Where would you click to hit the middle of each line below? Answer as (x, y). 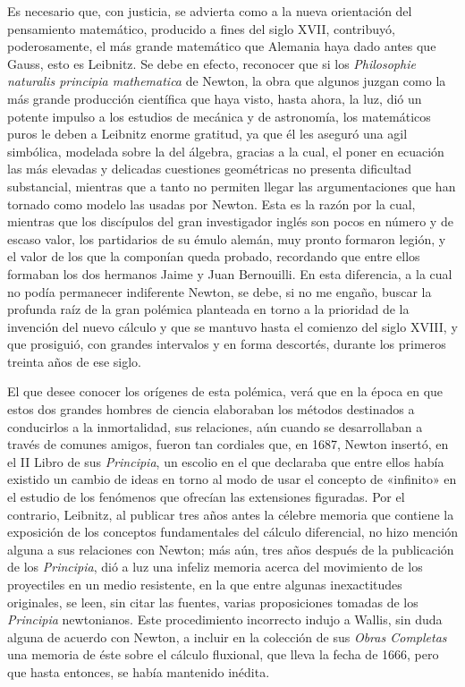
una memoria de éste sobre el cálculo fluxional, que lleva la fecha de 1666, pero (223, 654)
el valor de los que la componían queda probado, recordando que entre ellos (214, 256)
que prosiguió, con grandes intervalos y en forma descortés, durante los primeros (227, 344)
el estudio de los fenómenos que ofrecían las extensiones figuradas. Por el (206, 497)
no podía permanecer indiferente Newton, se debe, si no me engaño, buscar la (220, 291)
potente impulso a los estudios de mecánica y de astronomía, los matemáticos (219, 116)
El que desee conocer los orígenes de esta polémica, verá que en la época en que (225, 391)
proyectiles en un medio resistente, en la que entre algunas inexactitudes (205, 584)
